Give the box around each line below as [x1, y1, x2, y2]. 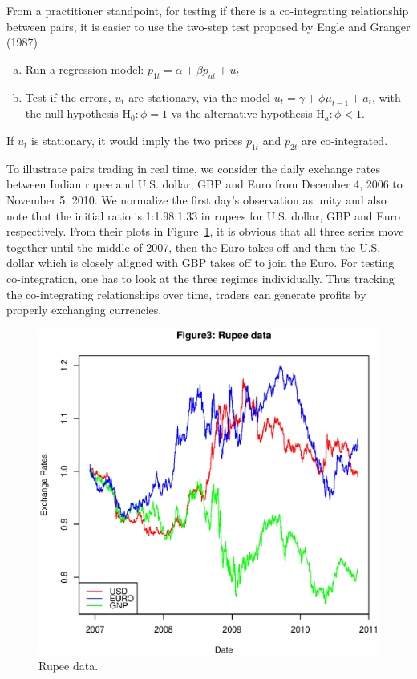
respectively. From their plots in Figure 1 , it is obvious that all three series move [6, 223, 404, 240]
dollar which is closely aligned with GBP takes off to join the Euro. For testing [6, 254, 395, 271]
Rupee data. [38, 657, 99, 674]
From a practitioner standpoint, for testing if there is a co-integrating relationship [6, 2, 409, 18]
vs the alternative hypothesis [171, 105, 313, 122]
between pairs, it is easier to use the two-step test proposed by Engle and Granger [6, 18, 411, 34]
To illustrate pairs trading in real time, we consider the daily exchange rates [6, 160, 381, 176]
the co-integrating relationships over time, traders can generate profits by [6, 285, 366, 302]
